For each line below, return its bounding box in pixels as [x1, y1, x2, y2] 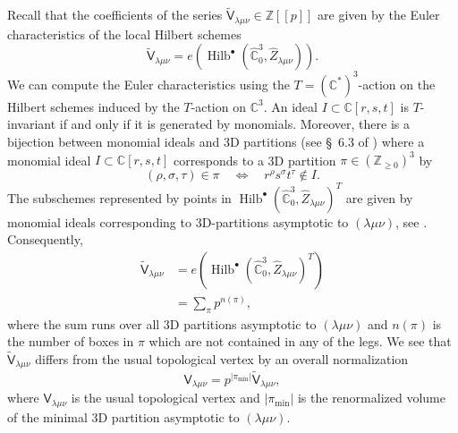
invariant [7, 115, 56, 133]
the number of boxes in [7, 332, 134, 351]
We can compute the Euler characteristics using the [7, 74, 290, 93]
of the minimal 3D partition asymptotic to [7, 407, 240, 426]
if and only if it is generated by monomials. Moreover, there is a [59, 115, 410, 133]
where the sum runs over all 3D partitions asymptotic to [7, 314, 317, 333]
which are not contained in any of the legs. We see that [148, 332, 452, 351]
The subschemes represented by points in [7, 188, 232, 207]
